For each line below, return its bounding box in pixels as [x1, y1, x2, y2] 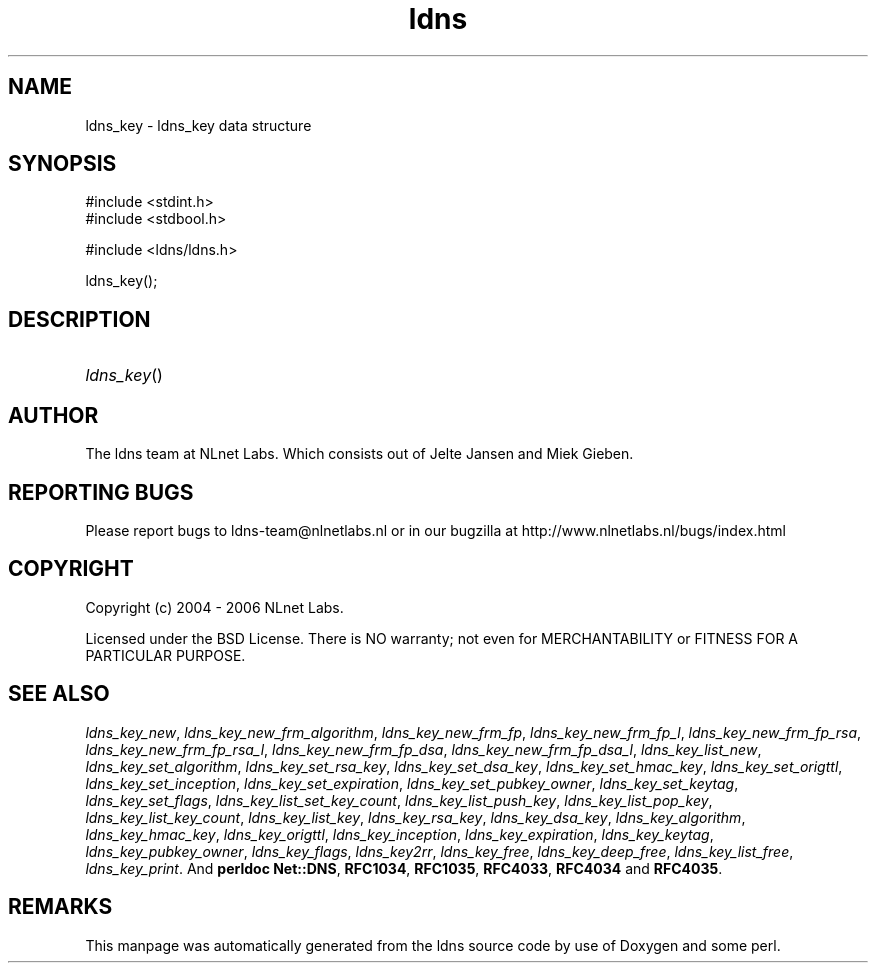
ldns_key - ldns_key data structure [85, 116, 312, 134]
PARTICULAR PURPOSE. [85, 646, 246, 664]
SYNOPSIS [8, 151, 117, 177]
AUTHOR [8, 402, 99, 428]
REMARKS [8, 894, 113, 920]
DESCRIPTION [8, 306, 151, 332]
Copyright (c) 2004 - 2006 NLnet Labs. [85, 598, 344, 616]
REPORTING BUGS [8, 479, 194, 505]
